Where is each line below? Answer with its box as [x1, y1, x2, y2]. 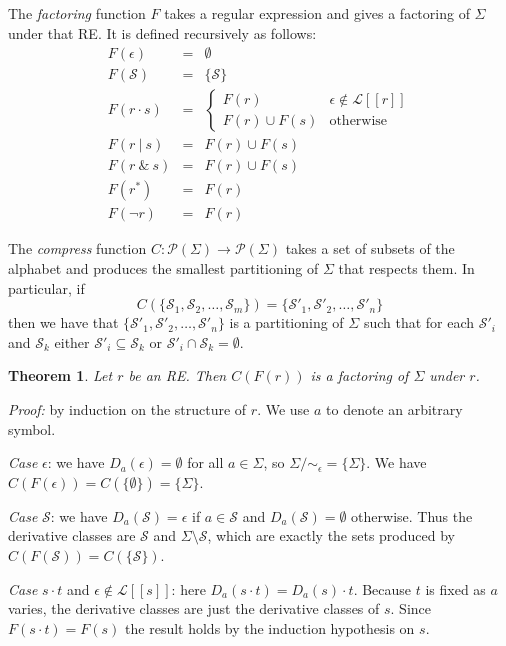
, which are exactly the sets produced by [207, 525, 455, 546]
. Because [353, 578, 412, 599]
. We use [257, 398, 310, 419]
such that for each [363, 312, 475, 333]
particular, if [8, 277, 85, 298]
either [54, 331, 90, 352]
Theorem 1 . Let [8, 365, 113, 386]
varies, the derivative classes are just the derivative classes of [8, 598, 380, 619]
